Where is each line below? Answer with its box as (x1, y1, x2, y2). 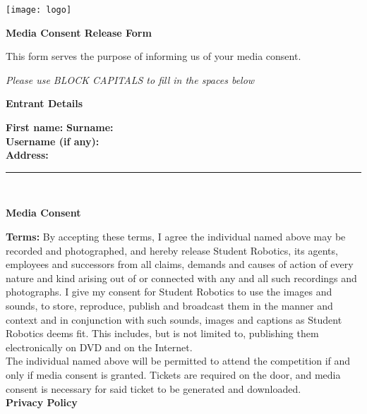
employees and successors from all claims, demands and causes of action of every (6, 257, 354, 272)
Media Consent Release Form (6, 25, 152, 39)
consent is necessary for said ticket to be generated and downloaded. (6, 381, 301, 396)
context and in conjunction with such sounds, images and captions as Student (6, 312, 342, 327)
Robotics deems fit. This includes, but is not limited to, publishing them (6, 326, 319, 341)
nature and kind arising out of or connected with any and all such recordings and (6, 270, 357, 285)
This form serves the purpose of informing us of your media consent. (6, 49, 301, 63)
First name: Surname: (6, 120, 114, 135)
